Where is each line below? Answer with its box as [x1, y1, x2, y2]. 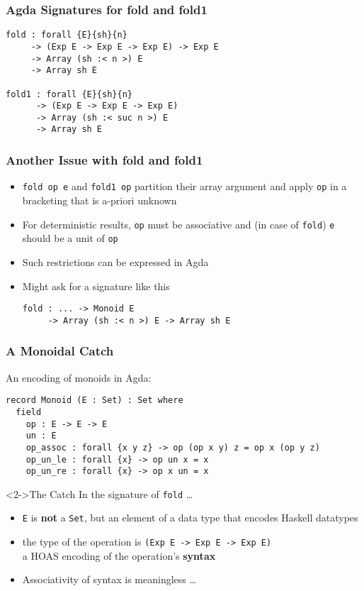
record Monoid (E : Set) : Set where [6, 395, 183, 406]
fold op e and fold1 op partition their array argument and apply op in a [22, 179, 347, 194]
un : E [25, 431, 57, 441]
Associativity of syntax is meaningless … [22, 572, 196, 587]
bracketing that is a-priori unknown [22, 193, 177, 207]
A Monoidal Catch [6, 342, 114, 360]
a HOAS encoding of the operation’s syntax [22, 548, 216, 563]
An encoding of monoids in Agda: [6, 370, 152, 385]
